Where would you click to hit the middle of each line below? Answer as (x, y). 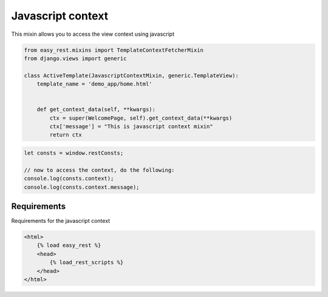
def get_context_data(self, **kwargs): (96, 110)
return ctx (66, 135)
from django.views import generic (75, 58)
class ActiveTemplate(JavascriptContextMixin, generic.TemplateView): (132, 75)
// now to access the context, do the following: (99, 170)
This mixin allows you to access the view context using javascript (93, 34)
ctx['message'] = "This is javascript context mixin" (131, 127)
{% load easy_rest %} (69, 245)
